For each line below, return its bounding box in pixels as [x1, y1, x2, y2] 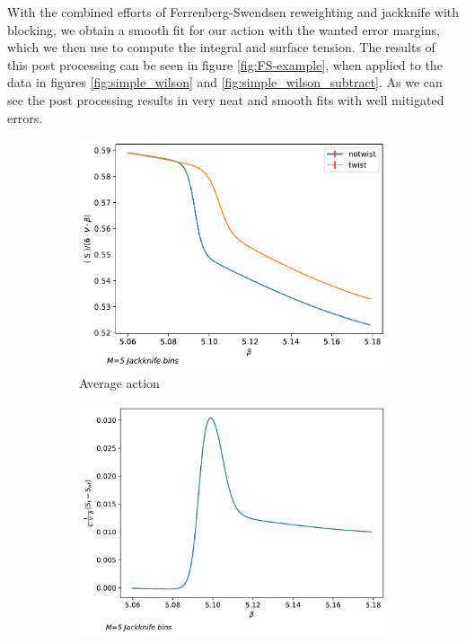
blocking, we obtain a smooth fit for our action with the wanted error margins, [7, 20, 440, 39]
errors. [7, 108, 43, 127]
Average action [79, 373, 160, 392]
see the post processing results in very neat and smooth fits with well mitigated [7, 90, 444, 109]
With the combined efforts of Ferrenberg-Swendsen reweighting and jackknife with [7, 3, 460, 21]
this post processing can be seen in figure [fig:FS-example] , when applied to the [7, 55, 443, 74]
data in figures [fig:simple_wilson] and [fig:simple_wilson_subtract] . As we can [7, 73, 443, 92]
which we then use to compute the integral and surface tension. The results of [7, 38, 435, 57]
